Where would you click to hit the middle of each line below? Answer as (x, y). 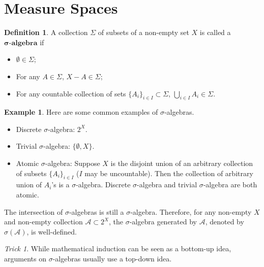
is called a (215, 32)
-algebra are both (230, 185)
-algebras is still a (96, 211)
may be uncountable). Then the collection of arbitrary (169, 173)
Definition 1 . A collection (46, 32)
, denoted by (225, 222)
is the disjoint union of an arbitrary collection (182, 163)
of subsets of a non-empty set (143, 32)
